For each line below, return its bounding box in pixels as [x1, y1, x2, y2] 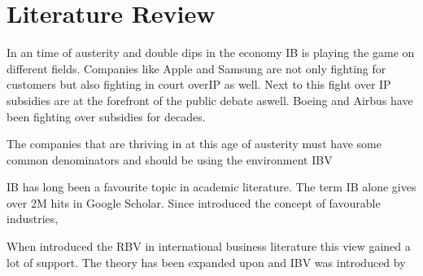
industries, [7, 210, 59, 227]
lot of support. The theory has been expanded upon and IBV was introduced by [7, 253, 406, 270]
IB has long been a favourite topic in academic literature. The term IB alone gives [7, 178, 416, 195]
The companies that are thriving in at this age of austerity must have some [7, 135, 382, 152]
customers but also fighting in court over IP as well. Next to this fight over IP [7, 76, 391, 93]
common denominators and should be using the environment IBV [7, 151, 333, 168]
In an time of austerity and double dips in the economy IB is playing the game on [7, 44, 415, 61]
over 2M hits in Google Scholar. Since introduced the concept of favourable [7, 194, 381, 211]
